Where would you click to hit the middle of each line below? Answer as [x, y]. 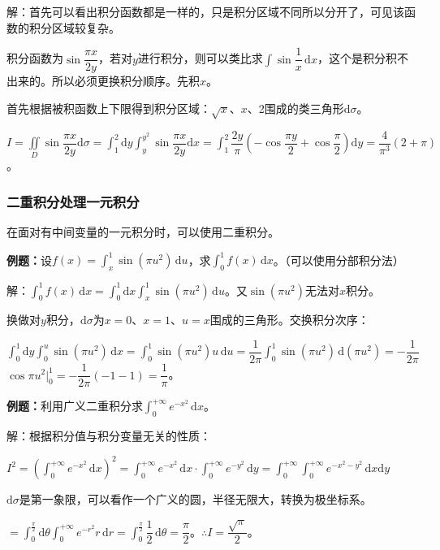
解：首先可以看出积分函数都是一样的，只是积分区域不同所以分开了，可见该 [205, 11]
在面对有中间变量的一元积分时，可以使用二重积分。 [143, 232]
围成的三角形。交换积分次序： [289, 320]
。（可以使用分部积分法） [339, 260]
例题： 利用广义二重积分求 [75, 406]
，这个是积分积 [357, 58]
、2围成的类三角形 [295, 108]
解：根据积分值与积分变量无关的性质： [109, 435]
